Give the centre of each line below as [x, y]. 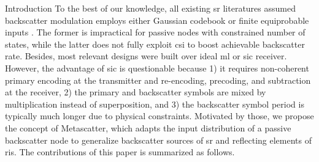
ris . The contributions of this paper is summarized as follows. [120, 152]
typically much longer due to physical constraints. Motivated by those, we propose [159, 116]
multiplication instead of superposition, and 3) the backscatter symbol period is [155, 104]
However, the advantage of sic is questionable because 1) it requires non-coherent [157, 68]
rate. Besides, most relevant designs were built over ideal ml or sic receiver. [146, 56]
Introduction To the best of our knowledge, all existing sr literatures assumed [150, 8]
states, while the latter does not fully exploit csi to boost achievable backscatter [155, 44]
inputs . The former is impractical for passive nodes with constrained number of [155, 32]
